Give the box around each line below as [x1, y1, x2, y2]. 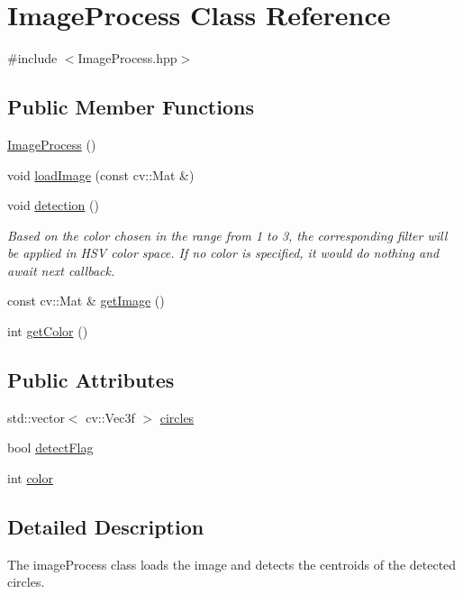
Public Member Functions [7, 93, 254, 121]
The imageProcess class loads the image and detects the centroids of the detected [7, 554, 457, 573]
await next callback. [7, 260, 115, 279]
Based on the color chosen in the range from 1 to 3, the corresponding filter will [7, 225, 448, 244]
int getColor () [7, 322, 88, 341]
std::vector [7, 407, 65, 426]
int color [7, 469, 54, 488]
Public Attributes [7, 366, 175, 394]
